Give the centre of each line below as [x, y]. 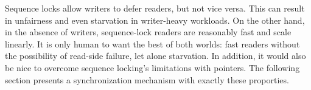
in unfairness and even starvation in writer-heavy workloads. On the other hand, [155, 20]
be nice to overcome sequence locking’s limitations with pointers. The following [152, 67]
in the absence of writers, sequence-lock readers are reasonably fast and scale [148, 32]
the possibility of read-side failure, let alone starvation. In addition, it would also [155, 56]
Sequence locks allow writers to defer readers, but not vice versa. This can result [155, 8]
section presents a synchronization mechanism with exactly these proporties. [147, 79]
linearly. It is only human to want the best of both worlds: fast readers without [152, 43]
